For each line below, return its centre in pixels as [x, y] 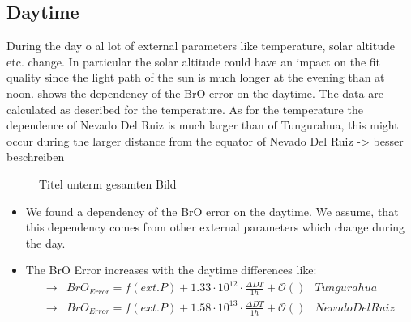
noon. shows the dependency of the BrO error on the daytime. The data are [195, 93]
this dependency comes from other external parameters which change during [215, 227]
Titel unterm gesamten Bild [108, 183]
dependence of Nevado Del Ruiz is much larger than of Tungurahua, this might [203, 125]
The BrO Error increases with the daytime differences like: [171, 270]
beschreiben [36, 157]
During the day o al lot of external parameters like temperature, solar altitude [201, 46]
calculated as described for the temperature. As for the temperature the [185, 109]
